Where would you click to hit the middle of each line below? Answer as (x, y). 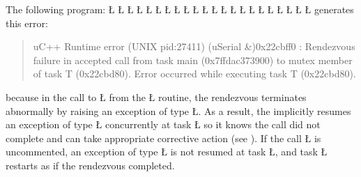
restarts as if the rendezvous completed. (90, 165)
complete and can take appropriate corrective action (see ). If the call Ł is (163, 138)
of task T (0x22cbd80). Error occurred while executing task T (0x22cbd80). (194, 74)
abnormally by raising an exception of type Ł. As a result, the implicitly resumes (178, 110)
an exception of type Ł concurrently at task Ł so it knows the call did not (163, 124)
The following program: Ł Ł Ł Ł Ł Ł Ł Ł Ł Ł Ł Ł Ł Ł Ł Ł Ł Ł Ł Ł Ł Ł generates (180, 9)
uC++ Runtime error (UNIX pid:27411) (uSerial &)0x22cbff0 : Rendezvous (194, 46)
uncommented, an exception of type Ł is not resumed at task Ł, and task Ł (167, 152)
